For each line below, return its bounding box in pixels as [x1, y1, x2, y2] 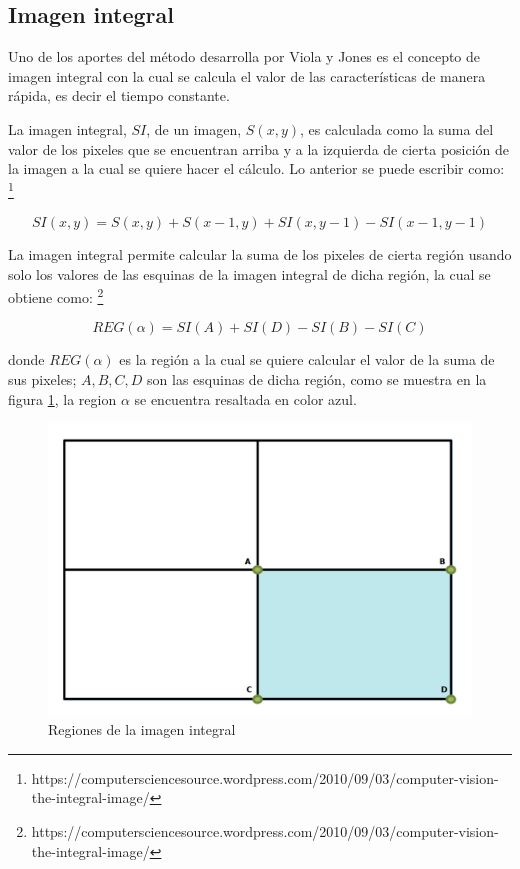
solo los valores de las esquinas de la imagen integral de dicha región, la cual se [8, 263, 491, 284]
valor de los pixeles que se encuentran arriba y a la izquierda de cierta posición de [8, 138, 510, 159]
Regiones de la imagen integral [48, 719, 236, 740]
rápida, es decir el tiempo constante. [8, 85, 230, 106]
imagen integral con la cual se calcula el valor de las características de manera [8, 65, 486, 86]
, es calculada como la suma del [300, 118, 494, 139]
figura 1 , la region [8, 388, 117, 409]
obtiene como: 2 [8, 284, 104, 307]
